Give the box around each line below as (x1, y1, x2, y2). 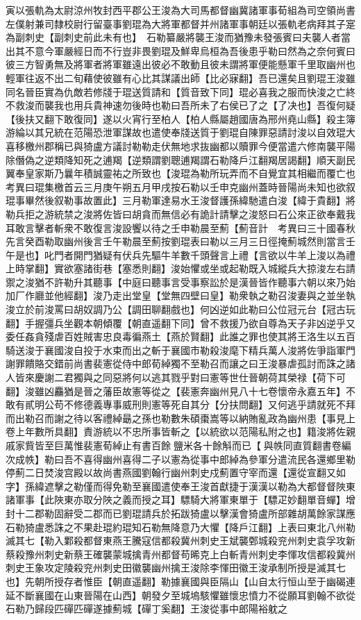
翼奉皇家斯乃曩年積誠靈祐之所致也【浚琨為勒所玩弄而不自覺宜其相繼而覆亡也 (6, 166, 355, 181)
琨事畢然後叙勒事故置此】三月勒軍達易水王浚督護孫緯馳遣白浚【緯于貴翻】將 (6, 193, 355, 208)
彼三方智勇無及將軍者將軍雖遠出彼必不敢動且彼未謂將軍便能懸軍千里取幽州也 (6, 57, 355, 72)
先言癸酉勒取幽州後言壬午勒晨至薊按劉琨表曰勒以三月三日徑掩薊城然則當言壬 (6, 234, 355, 249)
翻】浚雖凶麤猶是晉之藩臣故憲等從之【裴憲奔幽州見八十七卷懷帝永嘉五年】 (6, 383, 346, 398)
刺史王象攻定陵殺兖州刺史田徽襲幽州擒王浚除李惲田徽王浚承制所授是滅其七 (6, 560, 346, 575)
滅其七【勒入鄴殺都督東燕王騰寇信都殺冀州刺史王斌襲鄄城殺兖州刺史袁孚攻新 (6, 533, 355, 548)
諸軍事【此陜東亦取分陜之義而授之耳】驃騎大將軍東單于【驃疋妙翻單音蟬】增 (6, 492, 355, 507)
